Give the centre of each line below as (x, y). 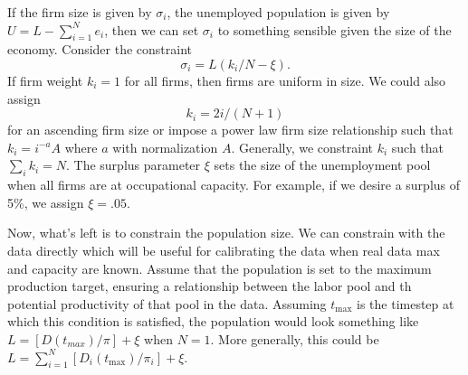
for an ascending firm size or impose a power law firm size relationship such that (230, 130)
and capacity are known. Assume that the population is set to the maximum (220, 268)
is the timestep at (406, 303)
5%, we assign (46, 202)
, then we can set (152, 29)
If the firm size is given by (80, 12)
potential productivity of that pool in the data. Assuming (167, 303)
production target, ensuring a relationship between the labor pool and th (210, 286)
